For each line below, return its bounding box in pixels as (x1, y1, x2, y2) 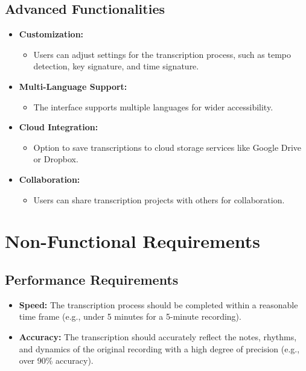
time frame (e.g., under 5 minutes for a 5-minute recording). (19, 310, 241, 323)
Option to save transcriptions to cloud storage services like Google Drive (33, 141, 302, 153)
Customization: (19, 28, 84, 40)
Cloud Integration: (19, 121, 98, 133)
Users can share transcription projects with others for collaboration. (33, 193, 285, 206)
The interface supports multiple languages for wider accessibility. (33, 100, 273, 113)
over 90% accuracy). (19, 354, 94, 367)
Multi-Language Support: (19, 80, 127, 92)
